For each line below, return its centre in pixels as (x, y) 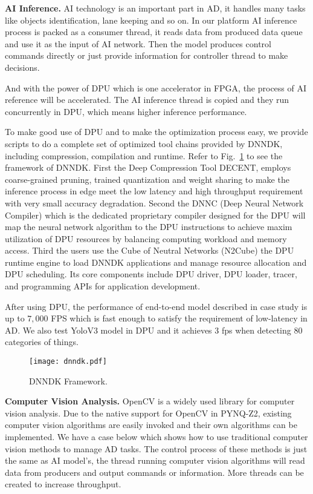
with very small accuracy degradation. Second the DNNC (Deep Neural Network (154, 203)
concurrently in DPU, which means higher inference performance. (126, 111)
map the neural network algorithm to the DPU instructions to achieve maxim (149, 227)
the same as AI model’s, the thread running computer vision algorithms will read (155, 460)
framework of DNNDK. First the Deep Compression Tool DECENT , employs (148, 167)
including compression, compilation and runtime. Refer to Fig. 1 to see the (144, 155)
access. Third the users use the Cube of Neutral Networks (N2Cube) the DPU (150, 250)
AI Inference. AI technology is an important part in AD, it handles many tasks (155, 8)
